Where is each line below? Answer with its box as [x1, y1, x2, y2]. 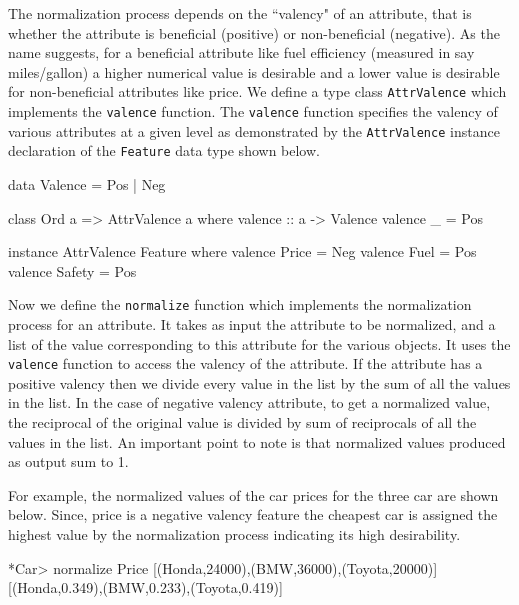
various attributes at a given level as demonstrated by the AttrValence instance [8, 120, 500, 141]
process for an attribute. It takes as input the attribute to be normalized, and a [8, 314, 496, 335]
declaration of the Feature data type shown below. [8, 140, 320, 161]
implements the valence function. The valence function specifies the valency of [8, 101, 498, 122]
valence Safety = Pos [8, 260, 137, 281]
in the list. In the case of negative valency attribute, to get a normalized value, [8, 392, 491, 413]
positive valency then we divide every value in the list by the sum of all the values [8, 372, 511, 393]
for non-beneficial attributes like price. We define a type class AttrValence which [8, 81, 507, 102]
